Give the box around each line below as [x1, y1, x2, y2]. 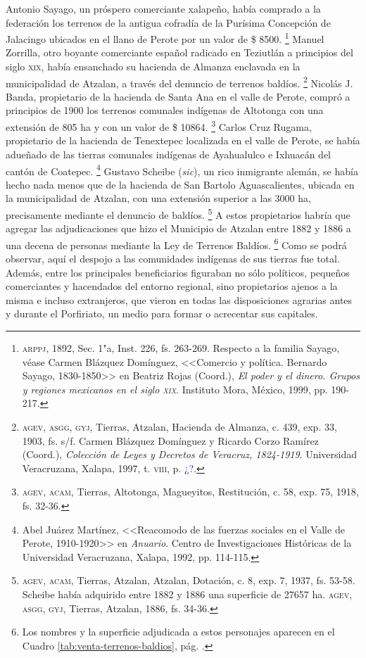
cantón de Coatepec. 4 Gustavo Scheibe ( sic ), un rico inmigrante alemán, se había [6, 161, 358, 178]
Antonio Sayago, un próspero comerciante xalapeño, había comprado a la [6, 1, 321, 15]
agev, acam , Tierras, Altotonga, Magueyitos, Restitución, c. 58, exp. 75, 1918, [22, 484, 359, 499]
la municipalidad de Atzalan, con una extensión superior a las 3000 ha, [6, 191, 311, 205]
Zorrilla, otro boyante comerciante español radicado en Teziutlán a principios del [6, 45, 353, 60]
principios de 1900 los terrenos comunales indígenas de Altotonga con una [6, 103, 324, 118]
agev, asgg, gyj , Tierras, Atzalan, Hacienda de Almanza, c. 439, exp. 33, [22, 419, 337, 434]
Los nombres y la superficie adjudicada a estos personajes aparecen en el [22, 624, 335, 639]
